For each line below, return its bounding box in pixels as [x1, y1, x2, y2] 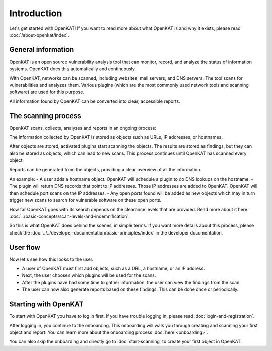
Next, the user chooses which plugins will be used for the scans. [22, 272, 156, 278]
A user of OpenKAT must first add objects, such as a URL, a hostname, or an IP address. [22, 265, 205, 272]
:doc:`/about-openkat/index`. [9, 32, 70, 38]
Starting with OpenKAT [9, 300, 84, 309]
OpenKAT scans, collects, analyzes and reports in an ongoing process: [9, 125, 156, 131]
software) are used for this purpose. [9, 89, 84, 95]
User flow [9, 243, 40, 252]
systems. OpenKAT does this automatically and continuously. [9, 66, 136, 72]
